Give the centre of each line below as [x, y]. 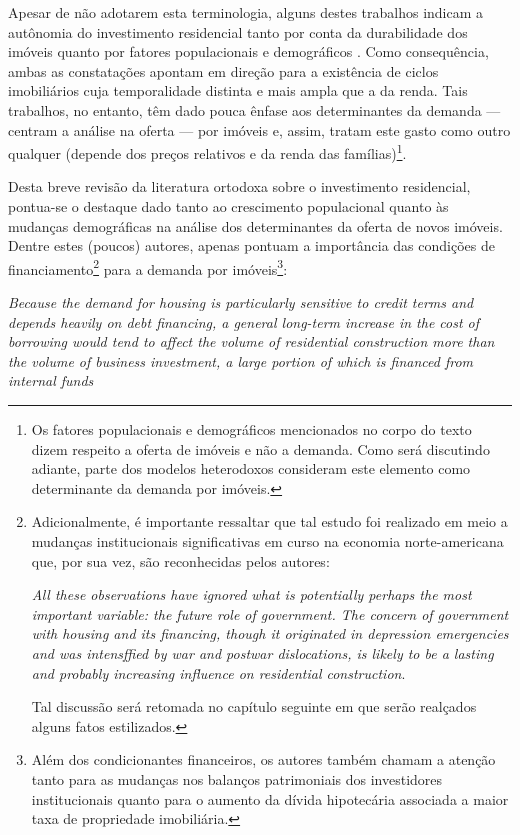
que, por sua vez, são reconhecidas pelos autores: [180, 560]
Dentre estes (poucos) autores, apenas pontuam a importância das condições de [251, 245]
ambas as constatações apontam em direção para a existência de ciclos [223, 70]
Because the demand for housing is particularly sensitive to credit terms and [241, 302]
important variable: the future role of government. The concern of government [270, 613]
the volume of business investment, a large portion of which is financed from [241, 360]
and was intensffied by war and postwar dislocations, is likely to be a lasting [262, 652]
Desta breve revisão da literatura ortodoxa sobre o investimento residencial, [239, 186]
